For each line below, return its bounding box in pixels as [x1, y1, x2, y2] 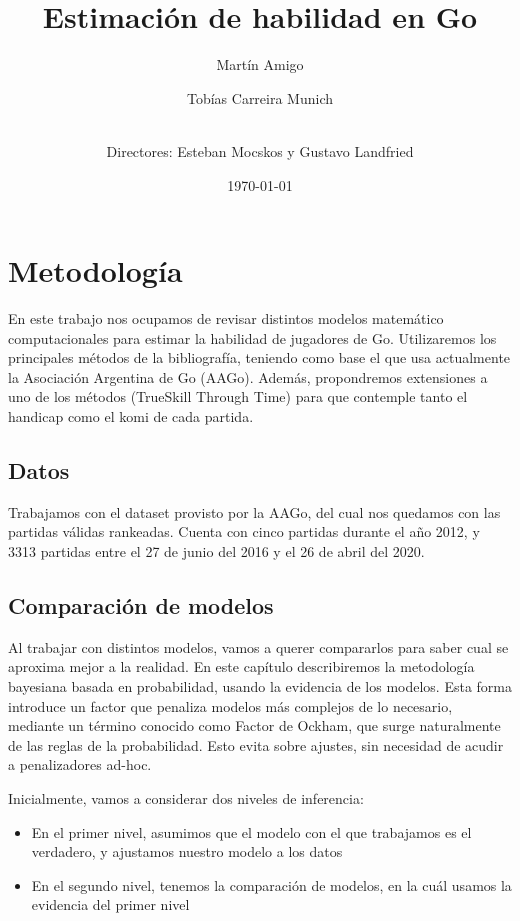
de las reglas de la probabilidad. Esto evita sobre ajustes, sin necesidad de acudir [8, 734, 504, 755]
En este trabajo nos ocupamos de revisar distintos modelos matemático [8, 308, 444, 329]
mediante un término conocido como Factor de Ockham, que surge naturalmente [8, 715, 501, 736]
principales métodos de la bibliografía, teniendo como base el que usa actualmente [8, 347, 511, 368]
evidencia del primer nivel [31, 894, 190, 915]
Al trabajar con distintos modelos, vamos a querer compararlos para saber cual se [8, 636, 509, 657]
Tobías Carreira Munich [186, 87, 334, 108]
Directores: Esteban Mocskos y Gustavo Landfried [106, 140, 414, 161]
